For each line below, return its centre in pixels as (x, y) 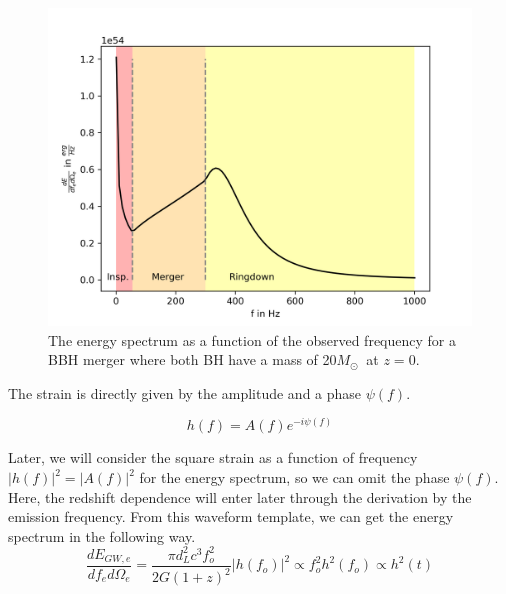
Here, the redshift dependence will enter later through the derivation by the (240, 496)
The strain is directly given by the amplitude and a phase (185, 392)
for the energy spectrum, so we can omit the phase (294, 477)
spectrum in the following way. (102, 535)
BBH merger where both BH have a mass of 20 (192, 359)
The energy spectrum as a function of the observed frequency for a (252, 339)
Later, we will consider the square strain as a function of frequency (213, 457)
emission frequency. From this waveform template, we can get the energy (231, 516)
